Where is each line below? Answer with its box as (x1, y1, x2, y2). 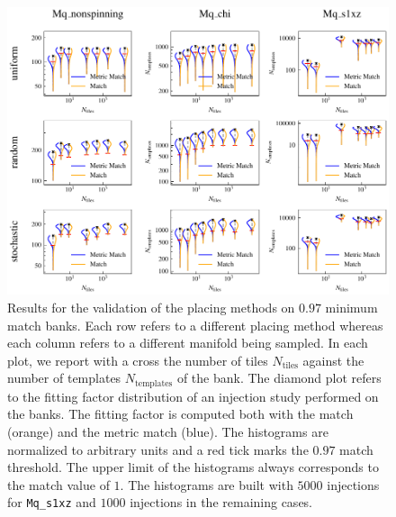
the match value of (7, 475, 110, 494)
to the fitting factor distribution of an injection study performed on (7, 386, 379, 405)
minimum (325, 297, 378, 316)
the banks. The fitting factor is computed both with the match (7, 404, 354, 423)
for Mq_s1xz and (7, 493, 96, 512)
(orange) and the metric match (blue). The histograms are (7, 422, 328, 440)
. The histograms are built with (120, 475, 293, 494)
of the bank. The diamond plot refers (176, 368, 382, 387)
